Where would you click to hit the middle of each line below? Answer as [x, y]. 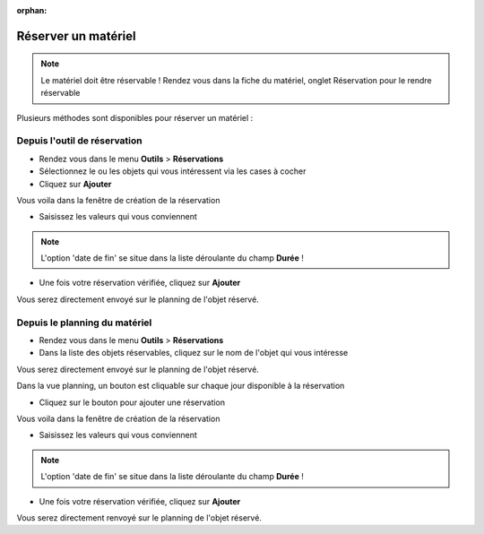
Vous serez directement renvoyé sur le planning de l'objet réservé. [139, 517]
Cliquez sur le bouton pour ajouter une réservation [132, 402]
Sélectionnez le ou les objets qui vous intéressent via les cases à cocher [173, 171]
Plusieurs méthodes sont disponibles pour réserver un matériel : [135, 117]
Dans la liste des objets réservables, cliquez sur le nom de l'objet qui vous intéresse [194, 353]
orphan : [32, 10]
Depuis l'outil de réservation [79, 141]
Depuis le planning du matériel [84, 323]
